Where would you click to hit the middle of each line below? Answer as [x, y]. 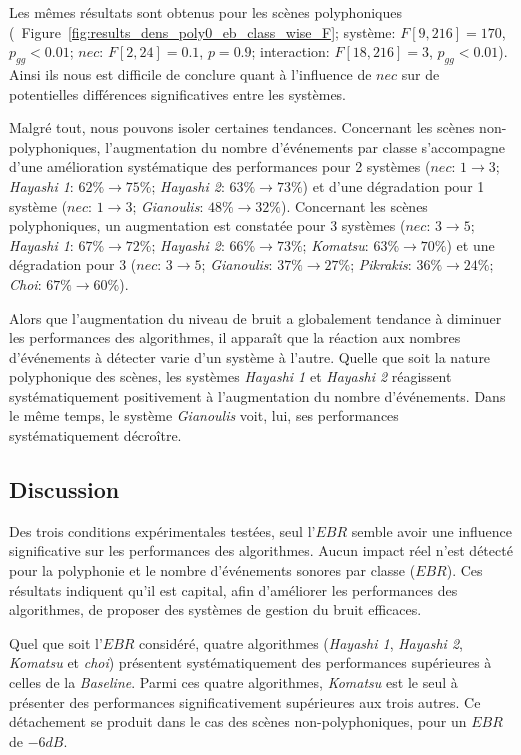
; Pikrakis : [381, 264]
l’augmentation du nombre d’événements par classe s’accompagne [305, 146]
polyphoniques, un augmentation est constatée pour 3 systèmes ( [207, 225]
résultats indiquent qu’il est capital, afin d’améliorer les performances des [233, 589]
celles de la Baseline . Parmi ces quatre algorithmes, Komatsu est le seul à [233, 682]
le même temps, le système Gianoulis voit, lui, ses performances [204, 415]
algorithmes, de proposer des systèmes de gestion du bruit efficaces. [215, 609]
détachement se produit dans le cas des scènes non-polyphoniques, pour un [238, 721]
